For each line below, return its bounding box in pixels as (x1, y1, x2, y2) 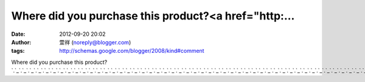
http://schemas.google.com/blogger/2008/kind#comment (59, 47, 204, 55)
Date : (11, 30, 26, 38)
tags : (11, 47, 25, 55)
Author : (11, 38, 32, 46)
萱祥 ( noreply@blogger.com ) (59, 38, 131, 46)
